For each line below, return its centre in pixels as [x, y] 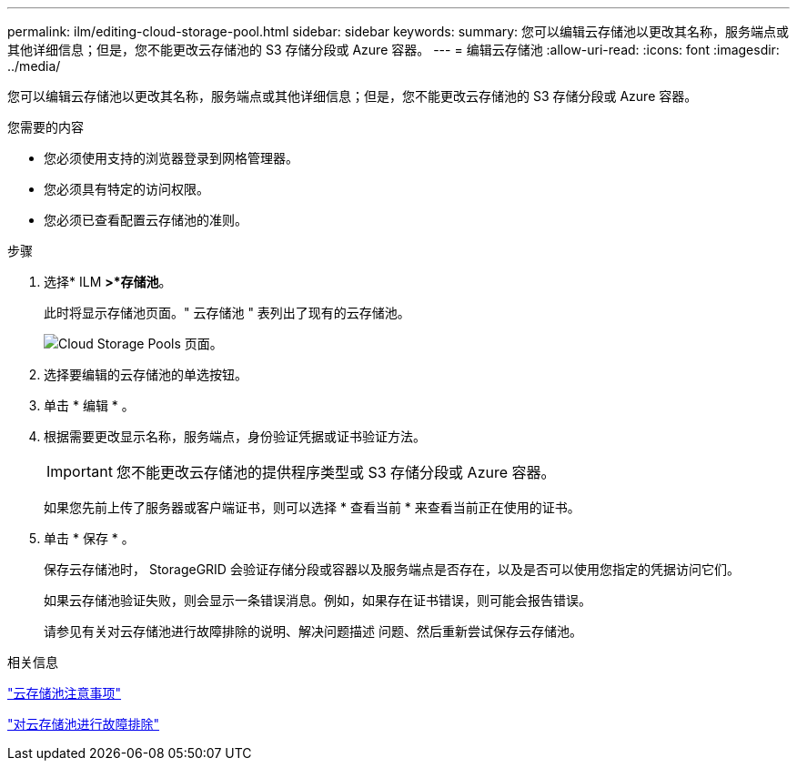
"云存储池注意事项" [65, 693]
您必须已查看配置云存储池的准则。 [146, 220]
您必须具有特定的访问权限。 [126, 189]
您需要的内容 [45, 127]
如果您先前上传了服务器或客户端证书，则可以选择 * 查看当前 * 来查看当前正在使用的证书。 [312, 507]
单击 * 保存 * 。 [89, 538]
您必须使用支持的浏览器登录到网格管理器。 [171, 158]
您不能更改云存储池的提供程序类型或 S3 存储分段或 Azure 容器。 [336, 472]
